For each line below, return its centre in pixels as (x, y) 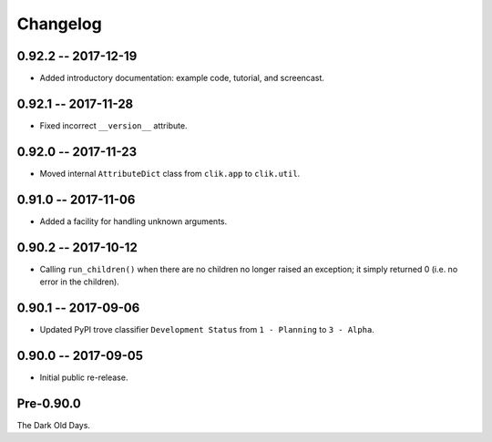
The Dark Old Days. (54, 425)
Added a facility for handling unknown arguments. (133, 221)
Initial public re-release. (84, 377)
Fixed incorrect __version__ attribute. (113, 125)
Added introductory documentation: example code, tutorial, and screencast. (182, 78)
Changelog (59, 24)
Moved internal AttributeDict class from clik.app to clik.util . (170, 173)
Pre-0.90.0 (49, 403)
